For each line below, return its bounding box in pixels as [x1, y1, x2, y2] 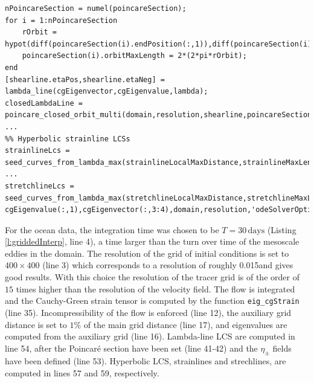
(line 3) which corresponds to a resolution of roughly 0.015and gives [42, 259, 293, 271]
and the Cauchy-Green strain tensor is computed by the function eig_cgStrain [5, 294, 300, 307]
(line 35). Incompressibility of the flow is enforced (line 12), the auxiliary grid [5, 306, 292, 318]
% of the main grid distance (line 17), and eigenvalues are [74, 318, 287, 330]
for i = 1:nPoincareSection [5, 16, 118, 25]
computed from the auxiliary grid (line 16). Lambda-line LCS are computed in [5, 330, 295, 343]
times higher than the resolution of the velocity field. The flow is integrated [16, 282, 295, 295]
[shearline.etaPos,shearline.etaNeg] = [5, 75, 165, 84]
